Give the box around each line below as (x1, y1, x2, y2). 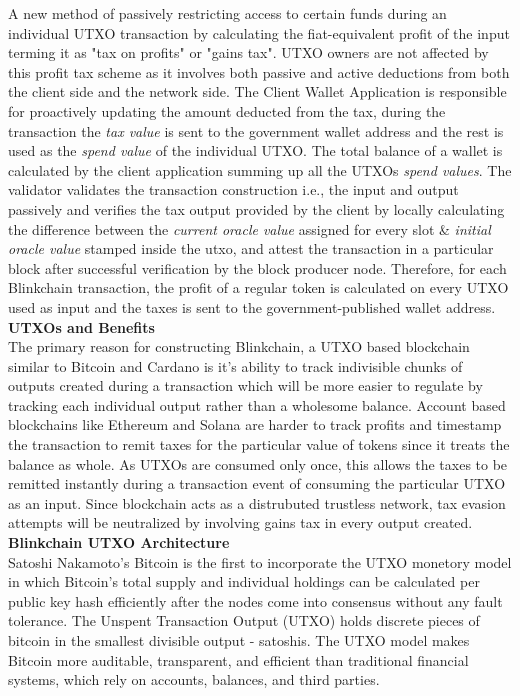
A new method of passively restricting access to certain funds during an (8, 3, 447, 23)
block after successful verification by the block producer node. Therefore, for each (8, 257, 507, 278)
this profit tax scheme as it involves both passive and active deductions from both (8, 61, 510, 82)
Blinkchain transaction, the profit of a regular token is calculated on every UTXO (8, 277, 509, 298)
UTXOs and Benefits (8, 316, 155, 337)
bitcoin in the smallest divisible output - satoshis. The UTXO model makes (8, 630, 470, 650)
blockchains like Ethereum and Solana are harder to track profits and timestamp (8, 414, 502, 435)
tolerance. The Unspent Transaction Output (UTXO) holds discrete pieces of (8, 610, 480, 631)
